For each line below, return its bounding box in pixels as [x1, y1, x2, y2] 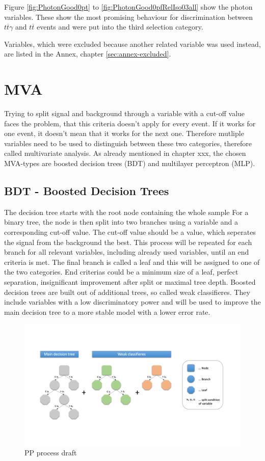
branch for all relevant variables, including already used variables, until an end [4, 247, 249, 257]
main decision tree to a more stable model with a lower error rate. [4, 306, 210, 317]
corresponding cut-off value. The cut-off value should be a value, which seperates [4, 227, 256, 237]
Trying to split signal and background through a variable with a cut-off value [4, 108, 245, 119]
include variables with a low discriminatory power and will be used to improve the [4, 296, 261, 307]
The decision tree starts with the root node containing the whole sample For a [4, 206, 249, 217]
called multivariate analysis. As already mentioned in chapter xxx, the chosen [4, 148, 246, 158]
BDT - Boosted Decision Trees [4, 183, 169, 199]
